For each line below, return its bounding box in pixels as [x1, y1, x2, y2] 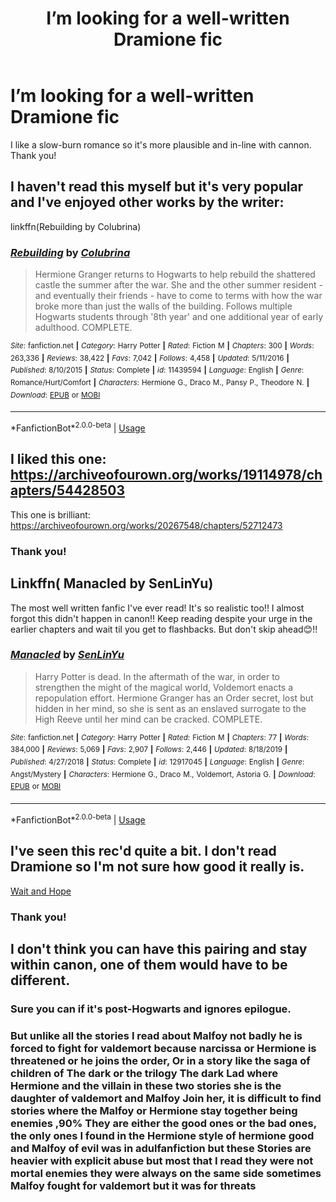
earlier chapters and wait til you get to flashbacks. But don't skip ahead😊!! [10, 623, 318, 635]
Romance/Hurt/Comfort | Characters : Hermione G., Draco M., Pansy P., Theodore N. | [10, 378, 310, 388]
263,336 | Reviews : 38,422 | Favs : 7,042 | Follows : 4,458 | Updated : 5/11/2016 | [10, 353, 290, 363]
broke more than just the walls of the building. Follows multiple [34, 300, 293, 312]
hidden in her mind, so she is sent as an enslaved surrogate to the [34, 702, 307, 714]
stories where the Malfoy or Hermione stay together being [10, 1103, 298, 1117]
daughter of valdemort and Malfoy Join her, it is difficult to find [10, 1091, 322, 1105]
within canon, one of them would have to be [10, 956, 288, 973]
